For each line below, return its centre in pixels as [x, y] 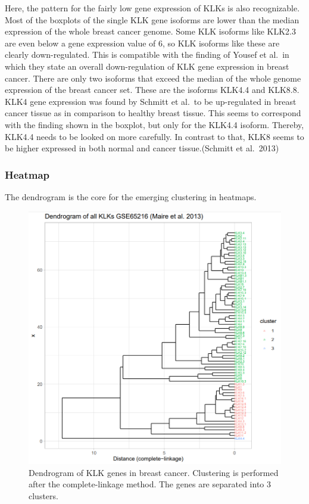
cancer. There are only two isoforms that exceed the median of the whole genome [153, 78]
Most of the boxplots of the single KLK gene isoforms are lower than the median [152, 19]
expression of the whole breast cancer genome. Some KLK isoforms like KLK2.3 [150, 31]
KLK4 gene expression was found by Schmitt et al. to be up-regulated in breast [151, 101]
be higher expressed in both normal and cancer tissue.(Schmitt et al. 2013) [142, 148]
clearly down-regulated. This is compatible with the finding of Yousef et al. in [147, 55]
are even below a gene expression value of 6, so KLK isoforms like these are [142, 43]
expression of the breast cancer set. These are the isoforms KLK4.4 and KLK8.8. [152, 90]
